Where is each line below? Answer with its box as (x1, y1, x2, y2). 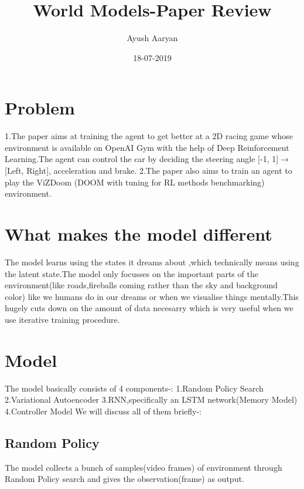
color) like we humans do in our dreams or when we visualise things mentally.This (5, 290, 299, 302)
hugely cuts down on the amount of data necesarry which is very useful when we (5, 302, 293, 314)
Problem (5, 96, 75, 120)
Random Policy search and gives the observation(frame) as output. (5, 473, 244, 485)
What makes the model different (5, 222, 272, 245)
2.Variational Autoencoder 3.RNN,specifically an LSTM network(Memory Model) (5, 393, 298, 406)
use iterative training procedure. (5, 313, 120, 325)
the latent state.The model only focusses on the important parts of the (5, 267, 258, 279)
